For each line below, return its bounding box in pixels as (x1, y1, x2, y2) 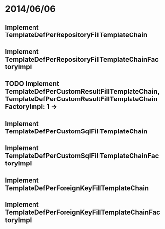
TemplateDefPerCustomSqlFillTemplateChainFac (5, 152, 159, 160)
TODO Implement (5, 80, 59, 88)
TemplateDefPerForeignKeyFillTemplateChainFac (5, 208, 160, 216)
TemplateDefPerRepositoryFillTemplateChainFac (5, 55, 159, 64)
